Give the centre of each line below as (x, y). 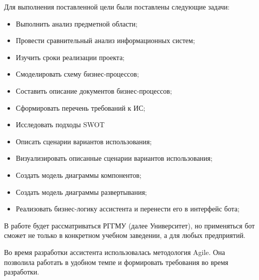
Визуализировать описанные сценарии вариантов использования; (114, 158)
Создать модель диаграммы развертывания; (81, 192)
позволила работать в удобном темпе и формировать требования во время (116, 262)
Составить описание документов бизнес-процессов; (94, 90)
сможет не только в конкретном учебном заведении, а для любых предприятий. (125, 235)
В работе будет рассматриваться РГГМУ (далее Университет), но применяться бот (129, 225)
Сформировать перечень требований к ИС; (80, 107)
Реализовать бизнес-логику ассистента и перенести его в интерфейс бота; (127, 209)
